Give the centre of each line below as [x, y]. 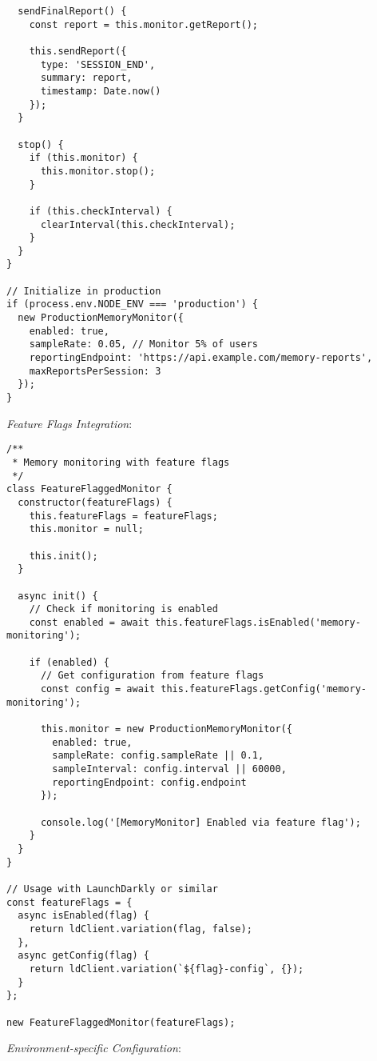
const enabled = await [89, 622]
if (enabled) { [69, 662]
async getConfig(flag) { [83, 956]
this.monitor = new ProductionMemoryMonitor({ [166, 729]
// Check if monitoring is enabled [123, 609]
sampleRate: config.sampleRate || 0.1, [158, 756]
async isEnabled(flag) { [83, 916]
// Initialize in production [84, 291]
